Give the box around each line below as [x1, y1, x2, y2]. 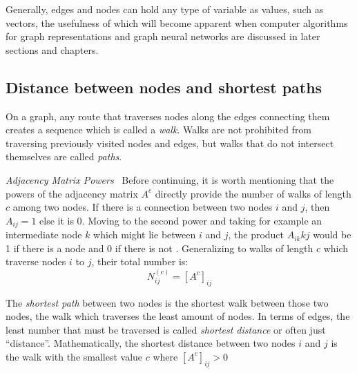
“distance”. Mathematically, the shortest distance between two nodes [6, 336, 296, 350]
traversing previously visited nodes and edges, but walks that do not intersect [6, 135, 334, 150]
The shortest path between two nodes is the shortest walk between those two [6, 295, 329, 309]
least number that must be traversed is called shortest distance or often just [6, 322, 326, 336]
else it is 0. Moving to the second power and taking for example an [39, 213, 322, 227]
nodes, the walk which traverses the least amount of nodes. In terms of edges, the [6, 309, 350, 323]
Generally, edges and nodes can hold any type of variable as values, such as [6, 2, 324, 16]
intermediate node [6, 227, 82, 242]
